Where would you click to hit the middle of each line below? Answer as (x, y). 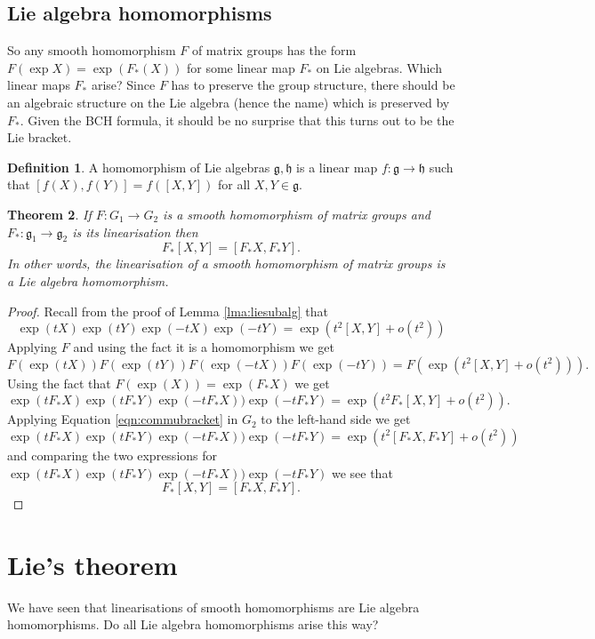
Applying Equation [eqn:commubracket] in (123, 419)
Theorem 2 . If (49, 214)
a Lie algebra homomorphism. (88, 280)
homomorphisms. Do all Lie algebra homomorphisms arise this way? (193, 624)
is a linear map (337, 167)
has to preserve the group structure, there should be (313, 85)
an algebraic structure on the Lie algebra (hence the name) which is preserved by (229, 102)
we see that (362, 472)
